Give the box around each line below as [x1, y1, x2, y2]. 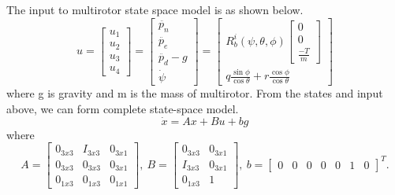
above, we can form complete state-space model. [6, 100, 239, 116]
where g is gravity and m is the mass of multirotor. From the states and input [6, 85, 383, 101]
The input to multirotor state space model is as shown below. [6, 2, 304, 17]
